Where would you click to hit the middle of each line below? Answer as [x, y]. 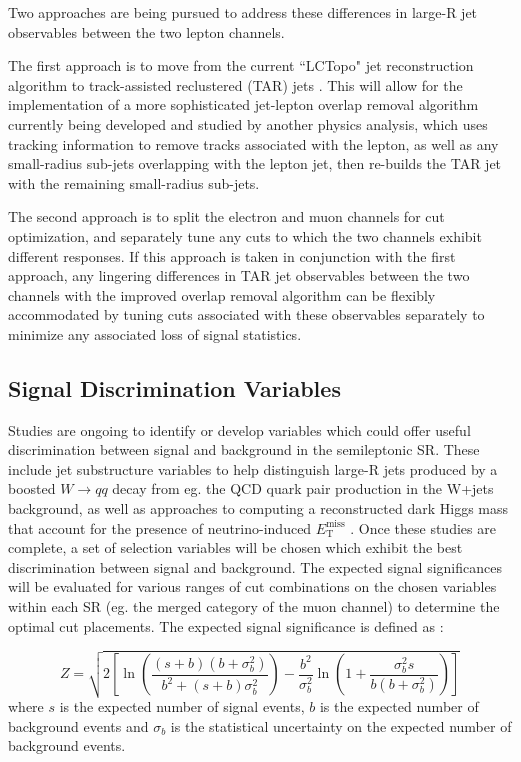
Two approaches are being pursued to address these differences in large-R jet [243, 12]
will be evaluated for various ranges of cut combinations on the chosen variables [252, 586]
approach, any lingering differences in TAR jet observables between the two [239, 275]
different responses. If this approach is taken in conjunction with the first [232, 255]
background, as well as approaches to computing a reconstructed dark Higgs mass [258, 508]
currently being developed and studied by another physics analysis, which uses [248, 123]
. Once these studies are [423, 527]
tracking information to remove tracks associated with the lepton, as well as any [253, 143]
